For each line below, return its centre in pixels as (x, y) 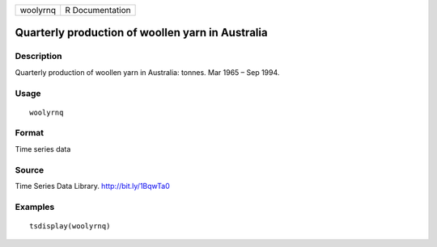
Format (30, 133)
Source (30, 170)
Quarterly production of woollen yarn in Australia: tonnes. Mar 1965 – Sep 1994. (147, 72)
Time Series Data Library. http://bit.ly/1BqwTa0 (92, 186)
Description (38, 57)
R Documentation (98, 10)
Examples (35, 207)
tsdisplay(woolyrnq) (70, 226)
